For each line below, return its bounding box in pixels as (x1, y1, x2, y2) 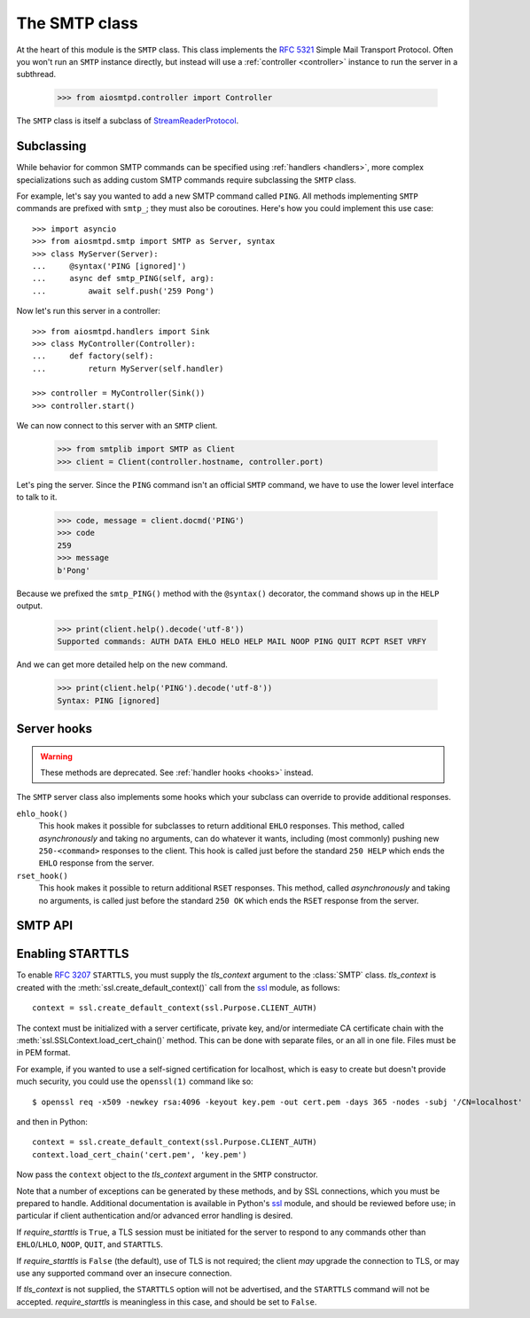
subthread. (16, 69, 57, 80)
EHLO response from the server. (38, 858, 154, 868)
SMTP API (16, 918, 74, 933)
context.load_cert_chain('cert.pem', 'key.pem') (32, 1149, 247, 1159)
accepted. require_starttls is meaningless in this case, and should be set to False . (16, 1296, 317, 1307)
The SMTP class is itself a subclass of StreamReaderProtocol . (16, 115, 239, 126)
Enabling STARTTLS (16, 946, 129, 961)
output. (16, 600, 43, 611)
